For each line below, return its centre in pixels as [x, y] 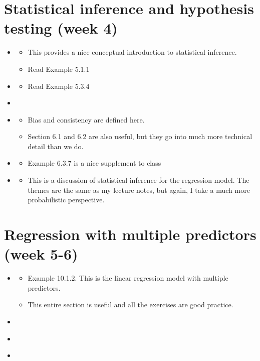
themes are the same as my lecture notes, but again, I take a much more [139, 190]
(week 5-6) [41, 254]
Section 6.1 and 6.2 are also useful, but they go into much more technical [140, 136]
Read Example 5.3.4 [59, 86]
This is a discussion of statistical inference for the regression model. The [139, 180]
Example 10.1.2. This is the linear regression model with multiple [128, 278]
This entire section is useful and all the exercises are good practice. [131, 305]
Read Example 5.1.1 [59, 69]
